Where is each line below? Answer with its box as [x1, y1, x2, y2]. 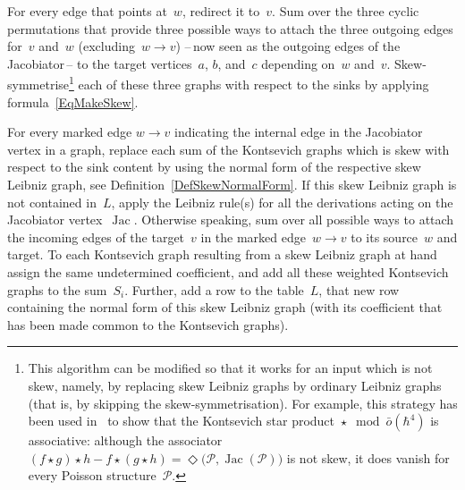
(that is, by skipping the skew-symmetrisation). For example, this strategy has [28, 393, 458, 412]
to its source [351, 227, 418, 246]
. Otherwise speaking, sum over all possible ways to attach [133, 210, 454, 229]
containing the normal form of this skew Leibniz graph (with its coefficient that [7, 298, 443, 317]
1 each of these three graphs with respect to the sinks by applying [69, 72, 429, 94]
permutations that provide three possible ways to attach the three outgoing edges [7, 19, 453, 38]
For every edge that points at [7, 2, 167, 20]
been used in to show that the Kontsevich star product [28, 411, 335, 430]
